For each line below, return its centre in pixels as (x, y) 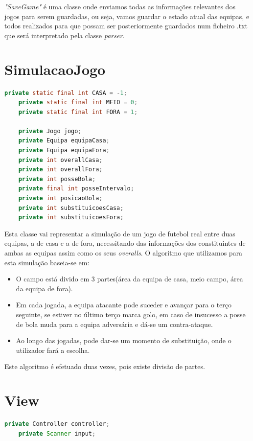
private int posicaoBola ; (60, 198)
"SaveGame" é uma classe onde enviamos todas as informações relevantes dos (120, 6)
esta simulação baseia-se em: (47, 262)
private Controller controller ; (57, 424)
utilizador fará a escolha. (53, 350)
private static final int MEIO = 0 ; (78, 103)
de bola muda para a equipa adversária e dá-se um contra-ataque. (114, 324)
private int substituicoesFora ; (71, 218)
